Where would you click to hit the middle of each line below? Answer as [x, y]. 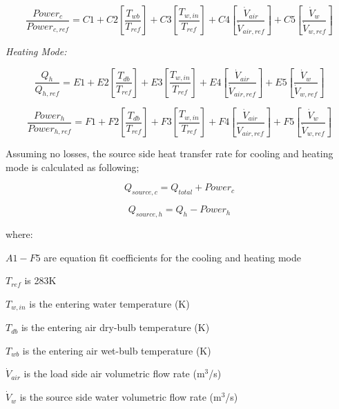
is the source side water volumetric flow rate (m [120, 397]
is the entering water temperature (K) [109, 303]
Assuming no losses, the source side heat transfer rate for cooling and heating [169, 153]
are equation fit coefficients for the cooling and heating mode [173, 257]
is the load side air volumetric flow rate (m [114, 373]
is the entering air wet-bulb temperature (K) [117, 350]
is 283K [40, 280]
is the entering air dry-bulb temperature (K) [115, 327]
